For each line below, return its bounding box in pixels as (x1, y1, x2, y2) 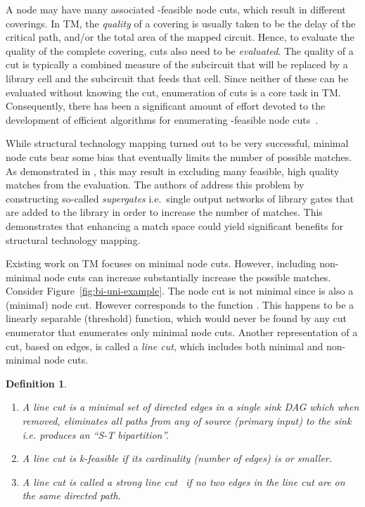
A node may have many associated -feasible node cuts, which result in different (6, 2, 346, 16)
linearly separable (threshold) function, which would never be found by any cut (6, 311, 347, 326)
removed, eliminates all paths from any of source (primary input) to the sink (22, 413, 352, 428)
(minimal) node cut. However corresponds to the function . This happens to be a (6, 297, 354, 312)
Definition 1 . (6, 376, 68, 390)
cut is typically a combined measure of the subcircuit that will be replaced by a (6, 57, 348, 72)
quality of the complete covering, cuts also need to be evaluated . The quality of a (6, 43, 354, 58)
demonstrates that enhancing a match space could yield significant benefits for (6, 218, 343, 233)
